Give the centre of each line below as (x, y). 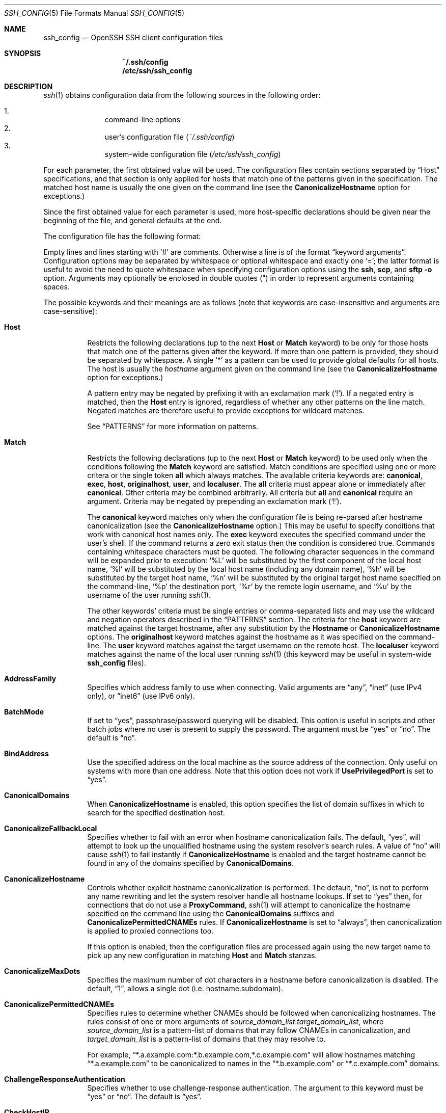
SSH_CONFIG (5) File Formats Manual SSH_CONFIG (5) (94, 13)
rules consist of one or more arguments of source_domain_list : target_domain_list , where (235, 1022)
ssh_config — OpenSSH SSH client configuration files (133, 37)
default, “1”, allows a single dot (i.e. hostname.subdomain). (185, 988)
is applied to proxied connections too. (150, 931)
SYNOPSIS (23, 53)
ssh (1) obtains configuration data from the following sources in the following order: (182, 95)
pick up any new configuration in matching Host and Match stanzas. (202, 955)
